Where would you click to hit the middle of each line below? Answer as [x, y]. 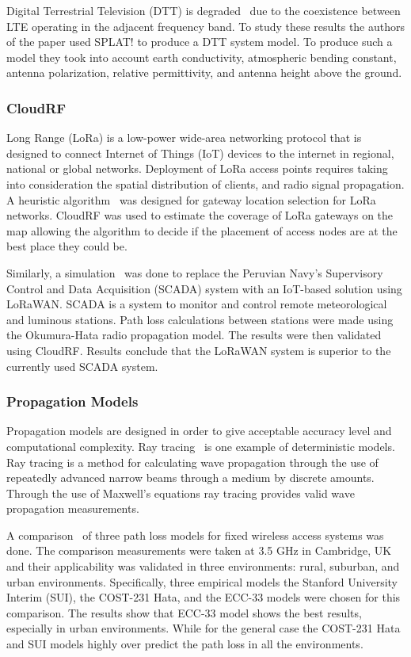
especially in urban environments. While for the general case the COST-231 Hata [204, 628]
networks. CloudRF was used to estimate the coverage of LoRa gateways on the [200, 215]
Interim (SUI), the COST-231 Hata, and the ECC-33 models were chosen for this [204, 597]
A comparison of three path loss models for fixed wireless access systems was [195, 535]
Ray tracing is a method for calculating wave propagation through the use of [192, 462]
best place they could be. [67, 246]
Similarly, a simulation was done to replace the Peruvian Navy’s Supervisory [195, 272]
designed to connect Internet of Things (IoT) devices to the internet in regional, [200, 153]
